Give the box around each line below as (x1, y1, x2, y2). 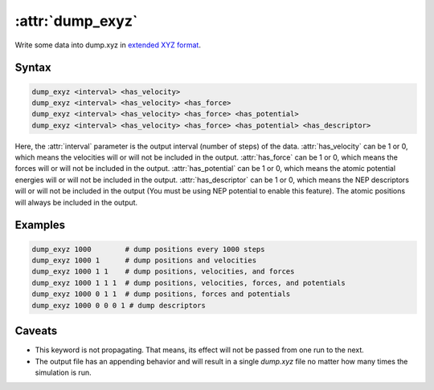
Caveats (14, 324, 58, 338)
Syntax (14, 61, 51, 75)
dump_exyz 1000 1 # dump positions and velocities (31, 256, 257, 265)
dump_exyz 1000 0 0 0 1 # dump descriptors (31, 301, 207, 310)
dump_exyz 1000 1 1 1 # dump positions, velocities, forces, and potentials (31, 278, 346, 287)
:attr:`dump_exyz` (14, 12, 138, 30)
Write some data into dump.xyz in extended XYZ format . (14, 40, 201, 50)
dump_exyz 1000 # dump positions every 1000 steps (31, 245, 265, 254)
